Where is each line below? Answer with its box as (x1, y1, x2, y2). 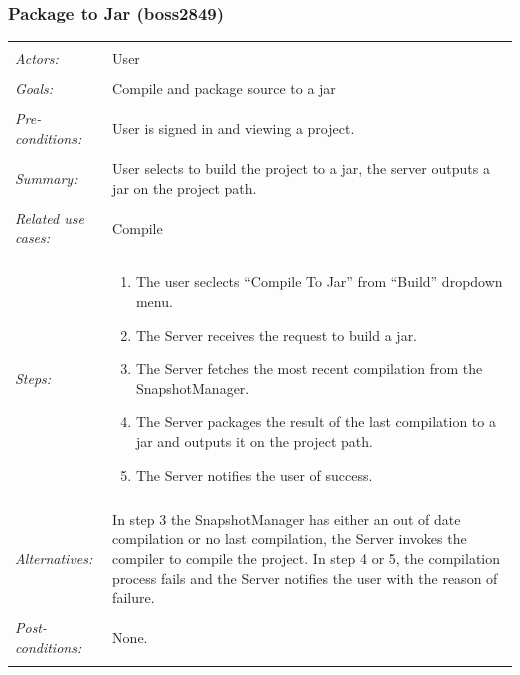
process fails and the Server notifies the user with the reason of (112, 567, 498, 588)
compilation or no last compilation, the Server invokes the (112, 528, 467, 549)
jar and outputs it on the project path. (135, 431, 373, 452)
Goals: (15, 78, 54, 99)
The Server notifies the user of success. (135, 464, 373, 485)
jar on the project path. (112, 177, 257, 198)
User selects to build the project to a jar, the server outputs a (112, 158, 490, 179)
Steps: (15, 368, 52, 389)
